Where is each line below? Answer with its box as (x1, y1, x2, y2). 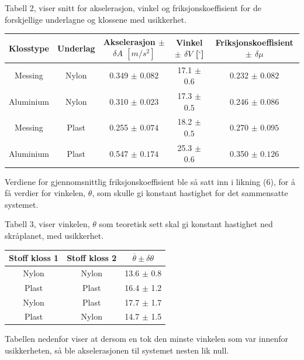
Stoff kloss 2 (67, 252, 117, 263)
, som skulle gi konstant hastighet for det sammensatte (92, 187, 288, 199)
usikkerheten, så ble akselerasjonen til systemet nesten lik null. (5, 344, 229, 356)
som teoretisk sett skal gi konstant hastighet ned (99, 218, 273, 230)
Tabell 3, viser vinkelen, (5, 218, 90, 230)
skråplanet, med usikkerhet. (5, 229, 104, 241)
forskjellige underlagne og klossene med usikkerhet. (5, 13, 187, 25)
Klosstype (9, 42, 49, 54)
